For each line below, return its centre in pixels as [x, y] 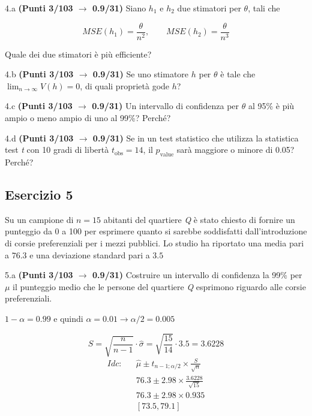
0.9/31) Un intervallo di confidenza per [166, 106]
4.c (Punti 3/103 [39, 106]
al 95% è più [271, 106]
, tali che [264, 8]
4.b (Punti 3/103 [39, 74]
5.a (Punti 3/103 [39, 275]
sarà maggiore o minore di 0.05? [235, 150]
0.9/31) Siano [119, 8]
